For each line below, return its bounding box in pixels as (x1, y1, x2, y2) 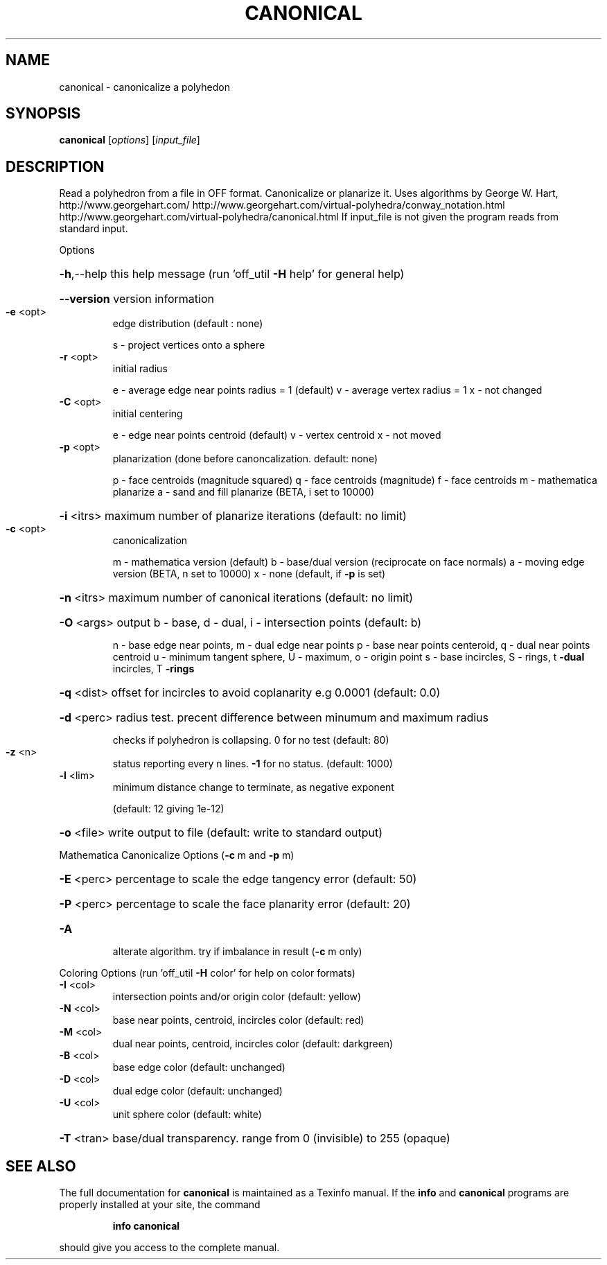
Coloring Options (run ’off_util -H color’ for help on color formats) (59, 967, 355, 979)
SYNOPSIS (6, 105, 81, 123)
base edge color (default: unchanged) (112, 1061, 285, 1074)
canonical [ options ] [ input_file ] (59, 134, 200, 146)
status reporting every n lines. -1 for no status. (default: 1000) (112, 758, 393, 770)
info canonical (112, 1220, 180, 1232)
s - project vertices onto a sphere (112, 339, 265, 351)
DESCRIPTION (6, 157, 105, 175)
